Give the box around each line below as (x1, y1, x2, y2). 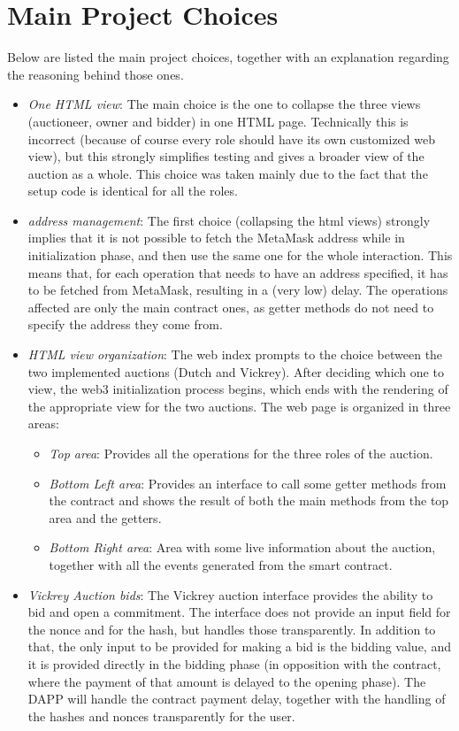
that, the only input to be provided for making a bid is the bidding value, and (27, 637, 451, 656)
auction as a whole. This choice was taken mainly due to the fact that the (27, 164, 428, 182)
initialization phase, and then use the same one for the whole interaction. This (27, 246, 453, 265)
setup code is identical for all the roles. (27, 181, 238, 200)
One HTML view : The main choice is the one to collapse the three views (27, 95, 421, 113)
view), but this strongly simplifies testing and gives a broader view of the (27, 147, 425, 165)
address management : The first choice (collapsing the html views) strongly (27, 211, 431, 229)
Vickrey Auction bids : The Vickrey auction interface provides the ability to (27, 585, 433, 604)
